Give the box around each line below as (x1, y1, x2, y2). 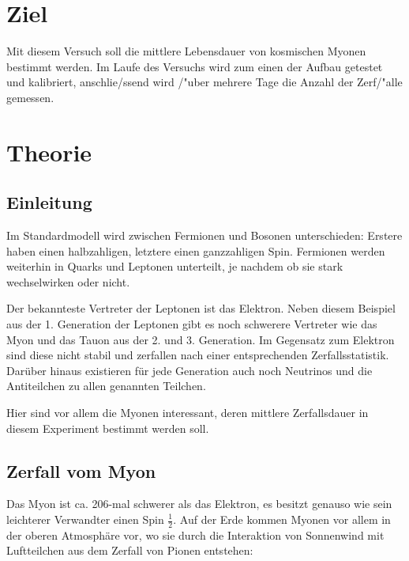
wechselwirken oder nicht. (6, 273, 130, 290)
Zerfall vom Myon (6, 458, 156, 483)
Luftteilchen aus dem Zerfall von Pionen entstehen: (6, 542, 253, 559)
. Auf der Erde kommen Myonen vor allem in (173, 511, 391, 527)
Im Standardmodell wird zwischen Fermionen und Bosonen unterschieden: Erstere (6, 227, 403, 244)
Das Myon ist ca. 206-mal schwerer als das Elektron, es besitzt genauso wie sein (6, 495, 392, 512)
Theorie (6, 135, 92, 168)
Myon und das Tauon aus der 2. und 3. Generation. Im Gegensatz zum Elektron (6, 331, 395, 347)
